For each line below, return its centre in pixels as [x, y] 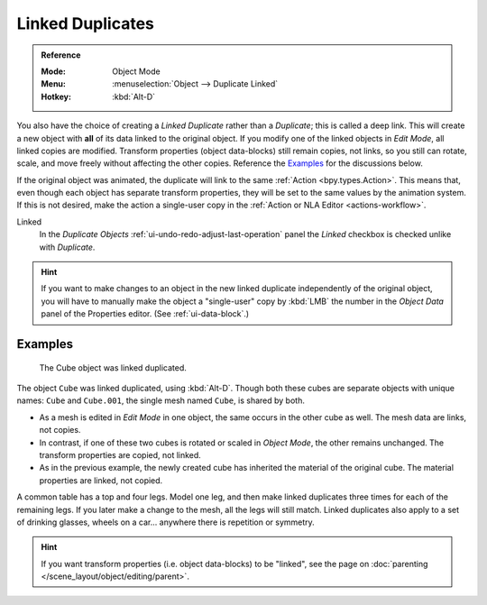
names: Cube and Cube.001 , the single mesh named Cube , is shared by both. [161, 400]
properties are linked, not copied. [101, 480]
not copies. [60, 430]
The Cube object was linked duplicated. [113, 367]
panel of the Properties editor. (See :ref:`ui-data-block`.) [145, 314]
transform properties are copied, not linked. [120, 454]
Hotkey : [56, 96]
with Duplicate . [67, 247]
